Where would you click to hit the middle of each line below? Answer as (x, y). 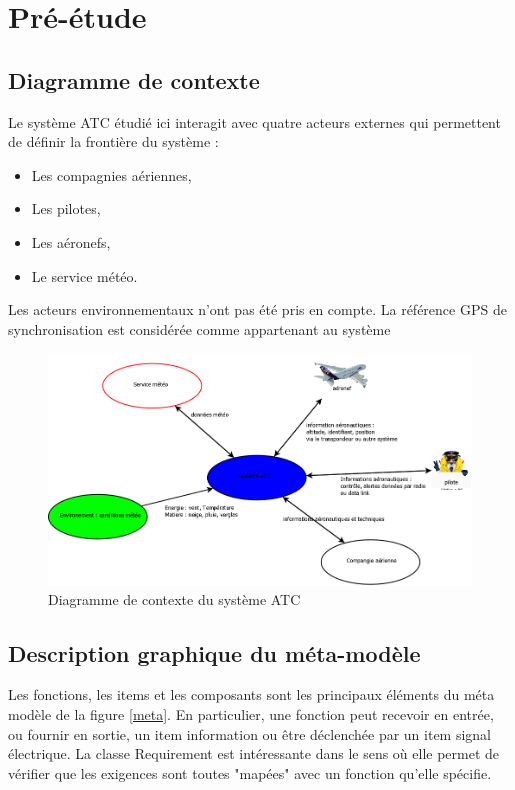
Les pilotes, (66, 208)
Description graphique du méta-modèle (214, 652)
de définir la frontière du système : (113, 141)
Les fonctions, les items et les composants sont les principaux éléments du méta (251, 694)
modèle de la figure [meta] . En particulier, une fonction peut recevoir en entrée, (251, 713)
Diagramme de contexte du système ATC (174, 598)
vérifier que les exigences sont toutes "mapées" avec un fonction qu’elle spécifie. (250, 772)
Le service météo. (84, 275)
